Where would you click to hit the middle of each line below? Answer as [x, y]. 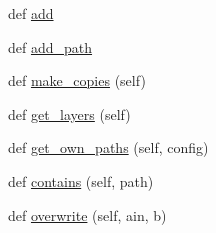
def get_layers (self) [69, 113]
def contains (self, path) [81, 180]
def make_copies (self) [77, 80]
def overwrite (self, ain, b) [87, 214]
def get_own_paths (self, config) [108, 147]
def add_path [50, 46]
